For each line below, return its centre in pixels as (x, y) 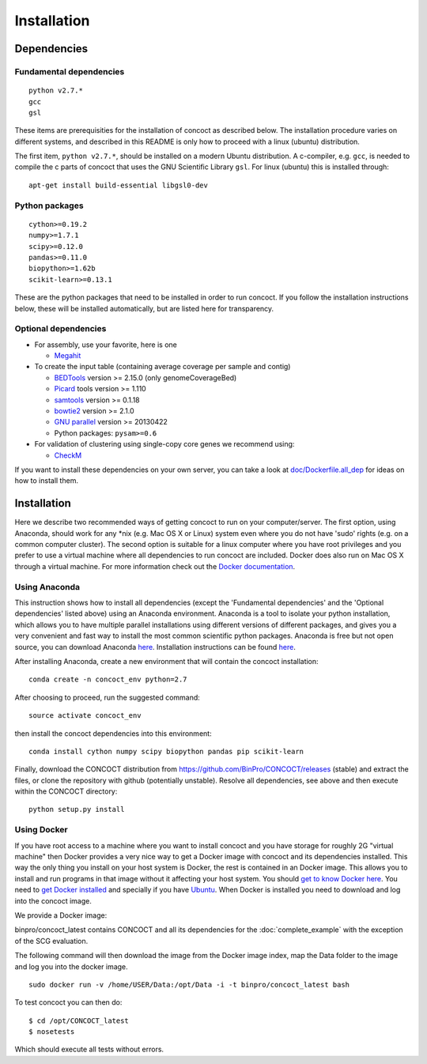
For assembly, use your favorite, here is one (106, 345)
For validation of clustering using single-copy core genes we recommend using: (164, 444)
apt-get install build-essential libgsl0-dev (119, 185)
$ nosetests (52, 1032)
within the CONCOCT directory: (66, 791)
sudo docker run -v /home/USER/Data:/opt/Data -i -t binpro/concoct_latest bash (189, 985)
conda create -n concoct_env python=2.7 (108, 679)
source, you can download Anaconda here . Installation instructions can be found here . (155, 647)
